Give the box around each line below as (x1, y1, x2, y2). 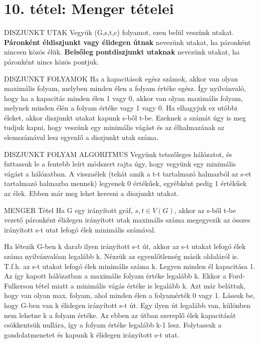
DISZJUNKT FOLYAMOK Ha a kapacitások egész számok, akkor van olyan (4, 73, 238, 83)
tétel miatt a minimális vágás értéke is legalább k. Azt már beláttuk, (35, 280, 246, 290)
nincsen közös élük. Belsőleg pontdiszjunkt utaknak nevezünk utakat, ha (4, 46, 240, 57)
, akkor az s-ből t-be (174, 204, 236, 215)
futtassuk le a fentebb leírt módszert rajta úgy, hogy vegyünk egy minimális (4, 158, 236, 169)
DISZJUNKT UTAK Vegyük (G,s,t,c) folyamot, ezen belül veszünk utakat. (4, 27, 234, 37)
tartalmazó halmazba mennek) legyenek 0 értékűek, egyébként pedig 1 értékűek (4, 178, 247, 188)
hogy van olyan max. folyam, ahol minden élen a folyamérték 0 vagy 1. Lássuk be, (4, 290, 255, 300)
